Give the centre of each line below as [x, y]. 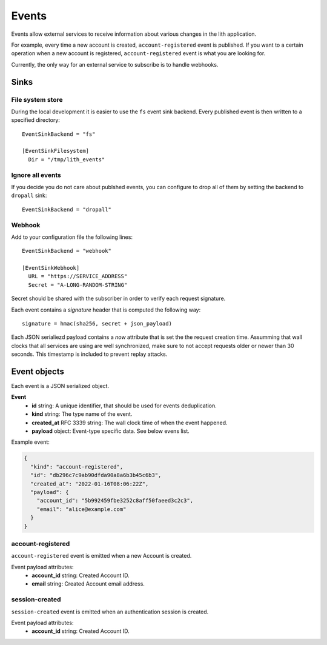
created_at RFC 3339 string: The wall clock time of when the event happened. [130, 423]
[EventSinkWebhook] [51, 268]
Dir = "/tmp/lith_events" [67, 159]
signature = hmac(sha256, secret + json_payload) [97, 324]
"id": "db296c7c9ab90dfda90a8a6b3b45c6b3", [96, 475]
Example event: [30, 442]
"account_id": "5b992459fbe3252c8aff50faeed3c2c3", [115, 501]
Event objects [38, 372]
